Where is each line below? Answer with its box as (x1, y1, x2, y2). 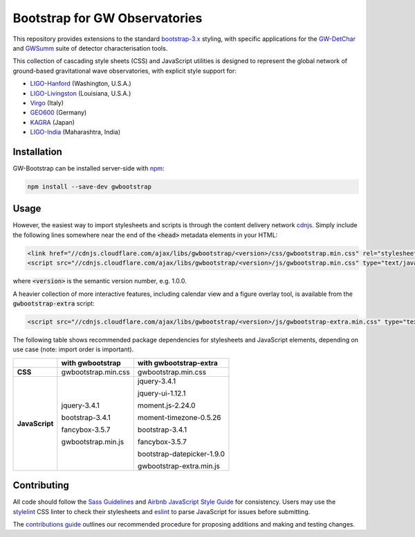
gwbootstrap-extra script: (12, 299, 95, 308)
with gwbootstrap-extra (137, 358, 218, 367)
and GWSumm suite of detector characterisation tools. (12, 44, 168, 52)
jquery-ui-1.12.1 (137, 388, 186, 398)
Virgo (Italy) (30, 98, 64, 107)
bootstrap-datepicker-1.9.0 (137, 449, 225, 459)
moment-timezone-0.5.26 (137, 412, 221, 422)
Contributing (12, 479, 69, 491)
